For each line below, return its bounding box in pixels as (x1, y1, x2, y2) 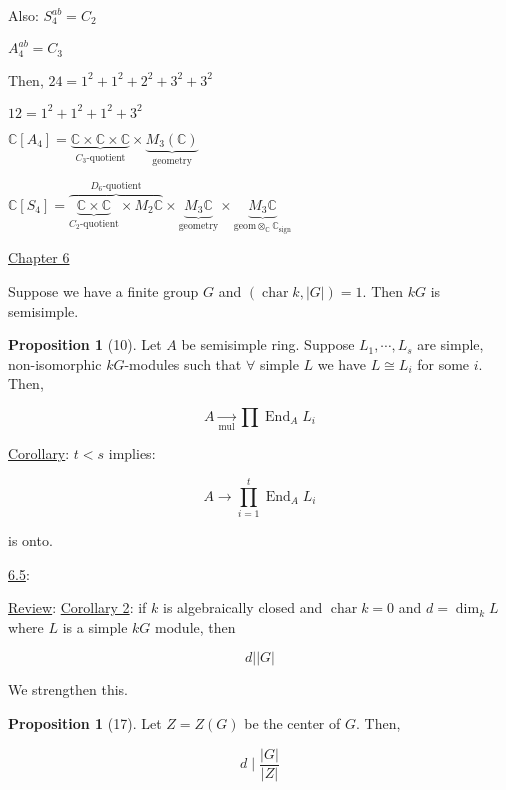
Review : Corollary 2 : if (8, 597, 147, 618)
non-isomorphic (8, 353, 102, 374)
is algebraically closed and (162, 597, 323, 618)
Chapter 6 (8, 247, 70, 268)
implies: (108, 443, 156, 464)
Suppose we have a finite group (8, 281, 199, 302)
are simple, (417, 334, 484, 355)
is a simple (62, 616, 128, 637)
